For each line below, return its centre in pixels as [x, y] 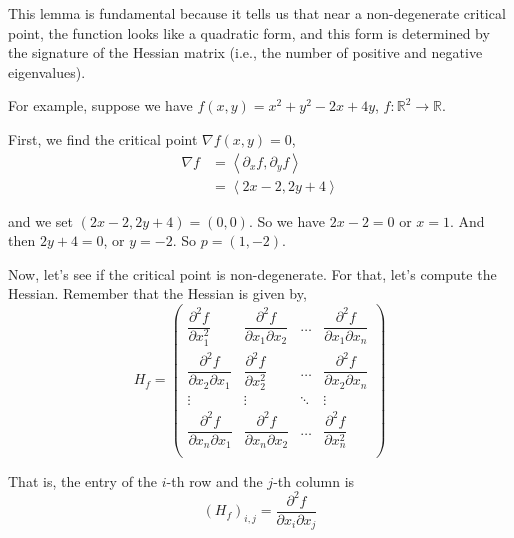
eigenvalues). [47, 71]
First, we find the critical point [103, 138]
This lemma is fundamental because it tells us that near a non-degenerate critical [257, 13]
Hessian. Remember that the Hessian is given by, [157, 293]
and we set [41, 220]
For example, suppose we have [100, 105]
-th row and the [214, 480]
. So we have [287, 220]
